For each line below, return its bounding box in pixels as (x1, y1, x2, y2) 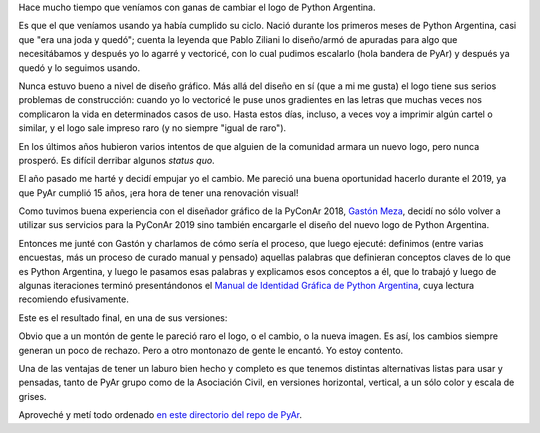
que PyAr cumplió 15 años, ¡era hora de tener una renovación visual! (18, 186, 299, 199)
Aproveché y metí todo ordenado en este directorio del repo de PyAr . (18, 409, 303, 421)
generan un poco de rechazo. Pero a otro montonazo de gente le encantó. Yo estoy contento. (18, 344, 404, 356)
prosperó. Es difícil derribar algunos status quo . (18, 154, 215, 166)
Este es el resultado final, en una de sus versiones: (18, 311, 228, 324)
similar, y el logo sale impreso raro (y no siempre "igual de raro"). (18, 122, 287, 134)
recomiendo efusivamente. (18, 293, 129, 305)
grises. (18, 390, 47, 402)
